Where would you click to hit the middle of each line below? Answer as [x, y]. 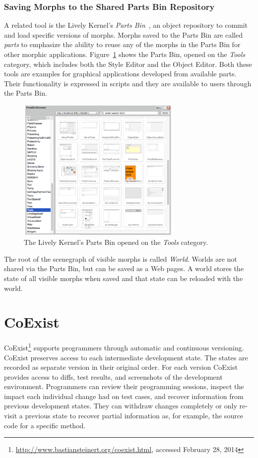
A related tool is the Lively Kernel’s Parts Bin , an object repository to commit [126, 25]
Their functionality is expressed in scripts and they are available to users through [128, 83]
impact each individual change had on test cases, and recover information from [124, 396]
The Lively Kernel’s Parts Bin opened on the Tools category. [116, 242]
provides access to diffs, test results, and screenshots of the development [113, 376]
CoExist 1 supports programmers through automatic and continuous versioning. [124, 347]
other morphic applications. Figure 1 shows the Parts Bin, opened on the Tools [125, 54]
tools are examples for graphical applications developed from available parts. [120, 74]
